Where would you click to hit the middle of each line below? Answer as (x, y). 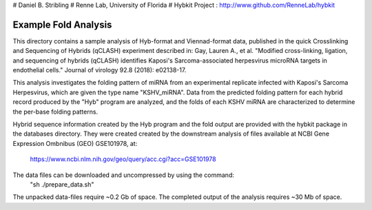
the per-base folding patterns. (55, 112)
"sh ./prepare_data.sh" (62, 184)
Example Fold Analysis (62, 24)
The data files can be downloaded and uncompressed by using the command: (123, 175)
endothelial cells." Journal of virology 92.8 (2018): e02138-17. (100, 70)
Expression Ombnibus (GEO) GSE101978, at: (75, 143)
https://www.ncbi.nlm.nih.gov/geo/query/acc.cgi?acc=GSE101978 (123, 159)
